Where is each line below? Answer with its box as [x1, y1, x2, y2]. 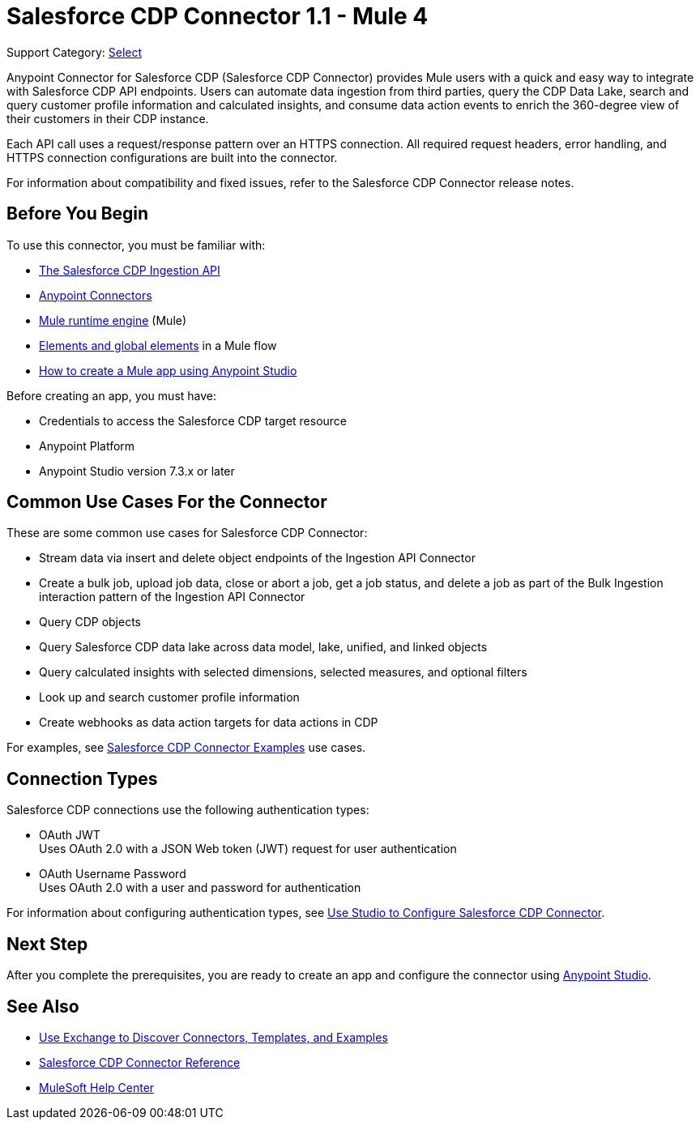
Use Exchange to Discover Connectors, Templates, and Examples [39, 1030, 388, 1044]
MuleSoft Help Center [39, 1080, 155, 1094]
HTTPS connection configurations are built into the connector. [6, 150, 338, 164]
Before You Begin [6, 203, 149, 224]
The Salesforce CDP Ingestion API [39, 262, 220, 277]
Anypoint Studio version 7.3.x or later [39, 463, 235, 478]
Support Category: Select [6, 45, 143, 59]
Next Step [6, 933, 88, 954]
